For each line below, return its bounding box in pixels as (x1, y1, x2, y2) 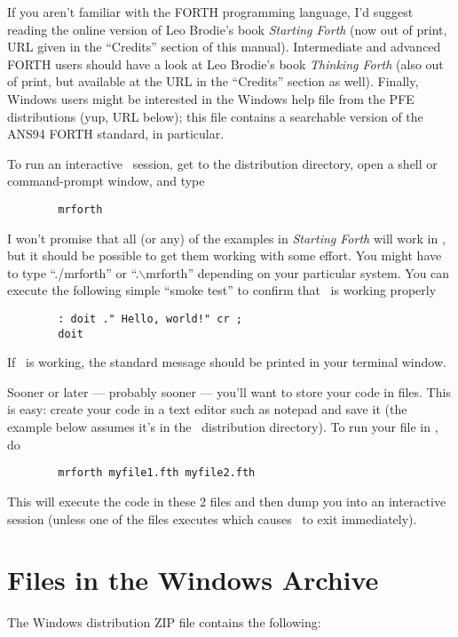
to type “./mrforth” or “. (7, 263, 139, 282)
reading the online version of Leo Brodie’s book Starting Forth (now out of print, (7, 20, 447, 38)
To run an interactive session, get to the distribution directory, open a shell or (7, 154, 438, 172)
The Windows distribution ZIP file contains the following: (7, 613, 321, 632)
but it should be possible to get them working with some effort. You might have (7, 246, 442, 265)
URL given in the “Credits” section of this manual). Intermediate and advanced (7, 37, 441, 56)
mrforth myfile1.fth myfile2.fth (58, 466, 256, 480)
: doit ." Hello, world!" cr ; (58, 312, 242, 325)
